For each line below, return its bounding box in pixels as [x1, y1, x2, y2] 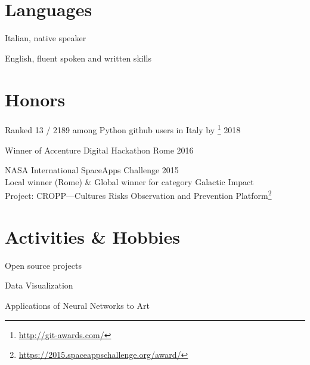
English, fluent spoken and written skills [5, 51, 151, 64]
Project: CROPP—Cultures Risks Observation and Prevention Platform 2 [5, 188, 272, 202]
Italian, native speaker [5, 32, 86, 44]
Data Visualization [5, 279, 73, 292]
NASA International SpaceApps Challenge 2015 [5, 164, 179, 176]
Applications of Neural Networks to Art [5, 299, 150, 312]
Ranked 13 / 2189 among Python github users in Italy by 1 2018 [5, 122, 241, 136]
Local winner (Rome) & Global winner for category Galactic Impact [5, 175, 254, 188]
